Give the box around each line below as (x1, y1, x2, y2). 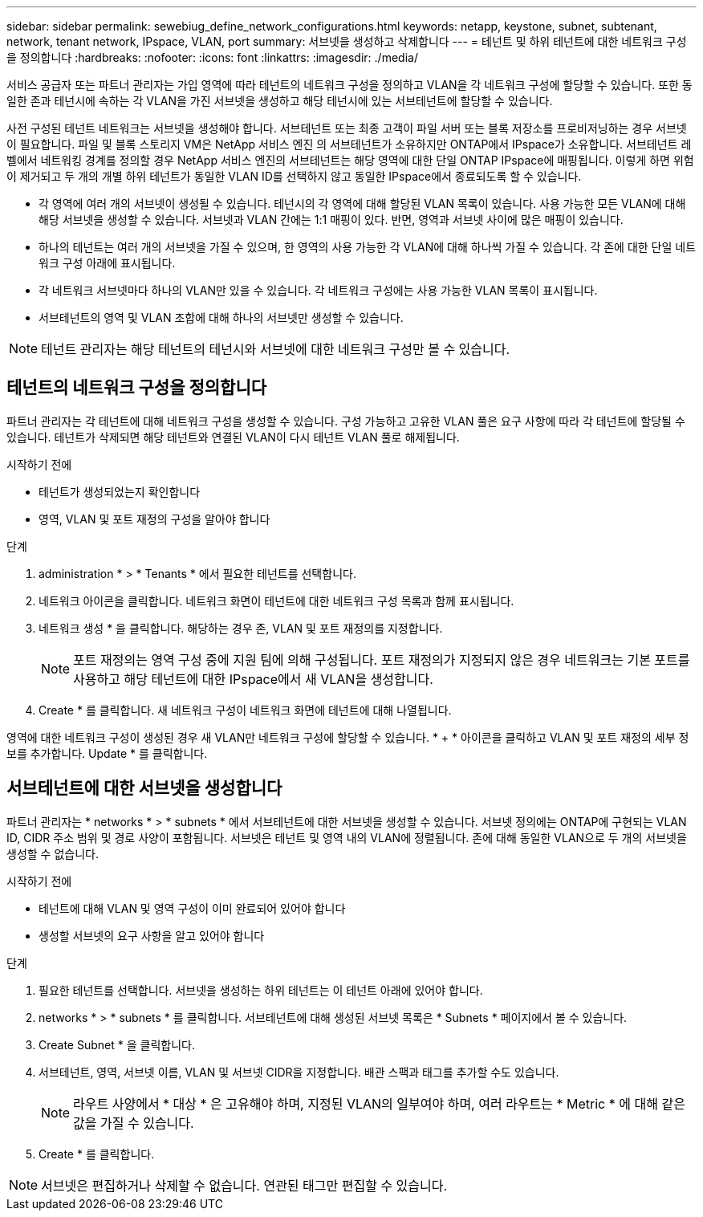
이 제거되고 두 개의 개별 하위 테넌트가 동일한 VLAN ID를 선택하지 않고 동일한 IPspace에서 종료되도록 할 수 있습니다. (6, 169, 582, 183)
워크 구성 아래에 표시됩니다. (39, 256, 176, 270)
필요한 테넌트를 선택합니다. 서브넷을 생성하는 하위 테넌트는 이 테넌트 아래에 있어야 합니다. (39, 983, 483, 997)
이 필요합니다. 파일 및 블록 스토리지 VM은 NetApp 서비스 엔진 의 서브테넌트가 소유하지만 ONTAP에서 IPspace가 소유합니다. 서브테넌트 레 (6, 137, 692, 151)
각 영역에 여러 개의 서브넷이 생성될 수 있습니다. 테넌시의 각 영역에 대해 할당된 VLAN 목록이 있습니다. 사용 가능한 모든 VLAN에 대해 (39, 197, 686, 210)
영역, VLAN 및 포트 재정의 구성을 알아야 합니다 (39, 511, 270, 526)
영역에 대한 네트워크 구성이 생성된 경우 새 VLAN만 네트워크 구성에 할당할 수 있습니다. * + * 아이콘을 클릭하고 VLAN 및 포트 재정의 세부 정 (6, 730, 689, 744)
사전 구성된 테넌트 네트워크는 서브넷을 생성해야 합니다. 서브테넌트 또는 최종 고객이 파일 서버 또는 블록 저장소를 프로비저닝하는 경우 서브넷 (6, 121, 687, 135)
